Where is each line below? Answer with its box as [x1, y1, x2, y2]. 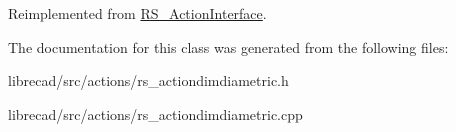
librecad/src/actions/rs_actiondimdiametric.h [8, 70, 289, 91]
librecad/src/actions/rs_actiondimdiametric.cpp [8, 103, 303, 124]
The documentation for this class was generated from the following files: [8, 36, 449, 57]
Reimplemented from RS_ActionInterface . [8, 3, 267, 23]
